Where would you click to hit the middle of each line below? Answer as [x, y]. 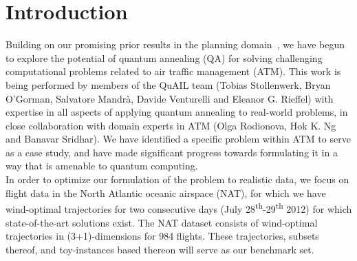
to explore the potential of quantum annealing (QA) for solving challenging [164, 58]
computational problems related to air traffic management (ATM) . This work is [173, 71]
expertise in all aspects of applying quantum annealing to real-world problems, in [177, 112]
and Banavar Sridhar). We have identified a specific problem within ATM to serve [178, 139]
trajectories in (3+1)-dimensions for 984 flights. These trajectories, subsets [162, 236]
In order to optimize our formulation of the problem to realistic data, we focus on [177, 179]
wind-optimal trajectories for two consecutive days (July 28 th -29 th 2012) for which [179, 208]
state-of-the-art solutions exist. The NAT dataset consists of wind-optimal [162, 222]
